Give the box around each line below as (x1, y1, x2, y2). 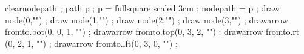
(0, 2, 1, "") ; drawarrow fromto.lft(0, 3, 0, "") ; (5, 37, 178, 49)
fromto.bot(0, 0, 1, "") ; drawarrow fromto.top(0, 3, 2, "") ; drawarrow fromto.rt (5, 25, 300, 38)
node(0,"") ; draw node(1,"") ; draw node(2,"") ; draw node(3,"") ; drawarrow (5, 13, 288, 26)
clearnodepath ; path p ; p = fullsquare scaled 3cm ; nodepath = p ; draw (5, 2, 280, 14)
